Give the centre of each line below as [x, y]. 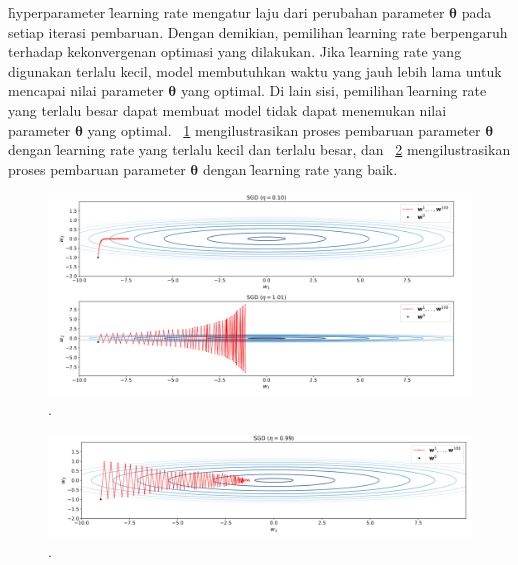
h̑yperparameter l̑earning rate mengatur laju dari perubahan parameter [226, 12]
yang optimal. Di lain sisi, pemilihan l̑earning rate [333, 90]
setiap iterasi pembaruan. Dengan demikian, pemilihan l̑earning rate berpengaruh [258, 31]
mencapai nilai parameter [86, 90]
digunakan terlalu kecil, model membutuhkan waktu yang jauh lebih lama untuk [255, 70]
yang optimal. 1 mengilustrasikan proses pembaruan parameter [284, 129]
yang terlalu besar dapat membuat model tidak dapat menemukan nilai [227, 109]
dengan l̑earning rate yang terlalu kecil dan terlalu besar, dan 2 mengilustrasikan [259, 149]
